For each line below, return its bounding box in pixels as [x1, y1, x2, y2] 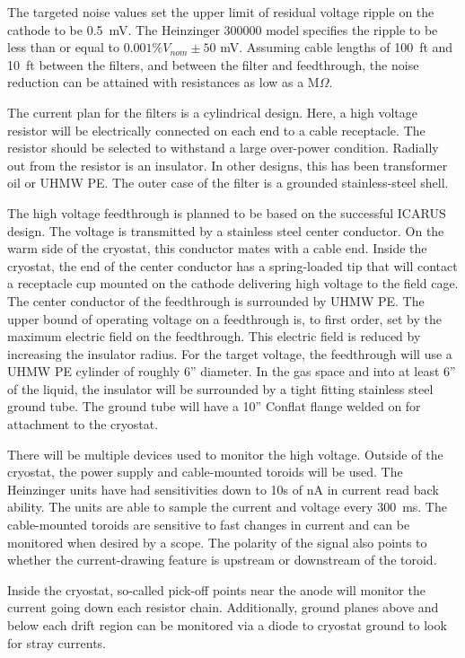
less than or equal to [7, 38, 120, 57]
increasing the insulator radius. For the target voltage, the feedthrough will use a [7, 344, 452, 363]
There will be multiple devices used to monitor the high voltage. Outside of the [7, 444, 443, 463]
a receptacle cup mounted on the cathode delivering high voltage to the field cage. [7, 274, 459, 293]
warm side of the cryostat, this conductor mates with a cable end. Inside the [7, 239, 427, 258]
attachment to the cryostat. [7, 415, 159, 434]
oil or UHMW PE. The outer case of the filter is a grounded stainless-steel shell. [7, 173, 449, 192]
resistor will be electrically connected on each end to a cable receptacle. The [7, 120, 426, 139]
